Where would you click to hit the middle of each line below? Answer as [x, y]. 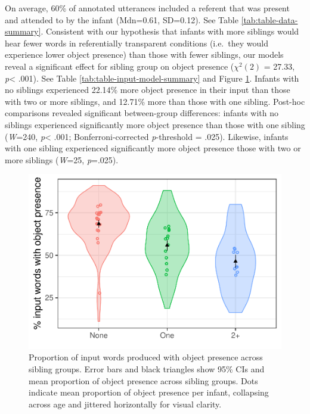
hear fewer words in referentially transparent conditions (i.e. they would [137, 43]
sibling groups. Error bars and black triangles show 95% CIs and [147, 369]
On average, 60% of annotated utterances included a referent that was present [147, 8]
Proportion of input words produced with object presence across [146, 357]
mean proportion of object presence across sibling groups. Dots [143, 380]
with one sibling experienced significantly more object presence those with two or [153, 148]
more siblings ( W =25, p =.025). [62, 159]
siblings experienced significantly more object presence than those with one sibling [155, 124]
